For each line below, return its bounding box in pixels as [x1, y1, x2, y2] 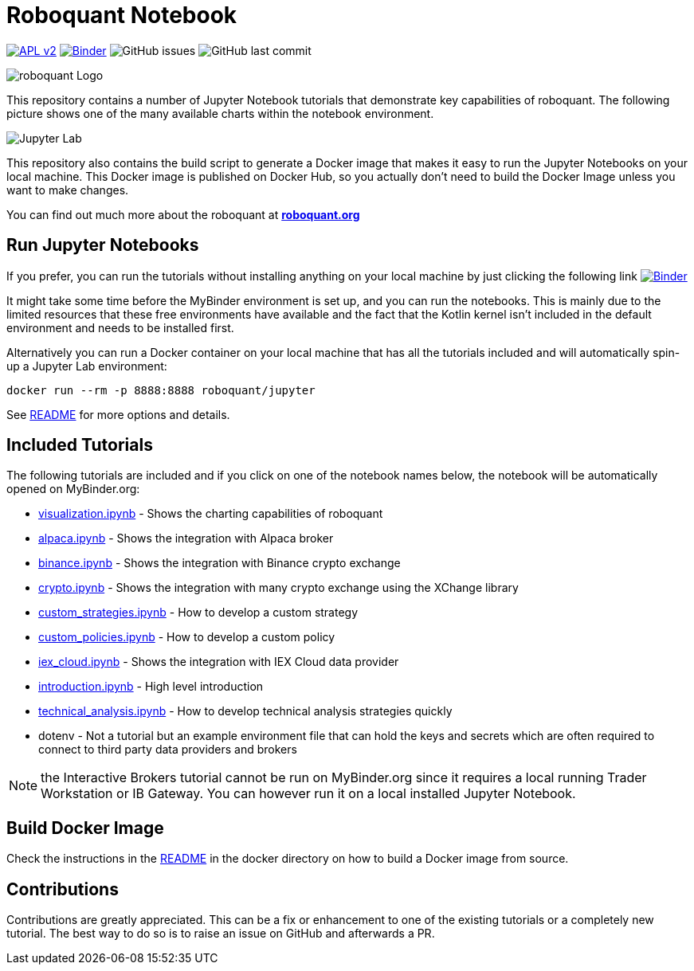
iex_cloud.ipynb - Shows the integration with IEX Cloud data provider [38, 655, 399, 669]
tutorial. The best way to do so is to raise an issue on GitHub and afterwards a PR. [6, 926, 435, 941]
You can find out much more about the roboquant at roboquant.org [6, 207, 360, 221]
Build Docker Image [6, 817, 164, 838]
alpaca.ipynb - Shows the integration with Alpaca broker [38, 531, 334, 546]
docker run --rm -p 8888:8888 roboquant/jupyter [6, 383, 316, 397]
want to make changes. [6, 182, 129, 197]
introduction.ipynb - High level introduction [38, 679, 264, 694]
